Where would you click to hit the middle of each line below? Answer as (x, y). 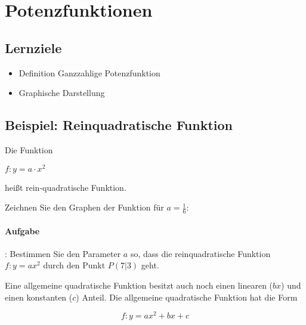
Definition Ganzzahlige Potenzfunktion (89, 72)
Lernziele (33, 47)
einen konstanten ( (39, 297)
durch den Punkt (74, 265)
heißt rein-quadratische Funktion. (66, 187)
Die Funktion (29, 149)
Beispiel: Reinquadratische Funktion (119, 125)
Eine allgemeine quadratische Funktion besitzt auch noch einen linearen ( (139, 285)
